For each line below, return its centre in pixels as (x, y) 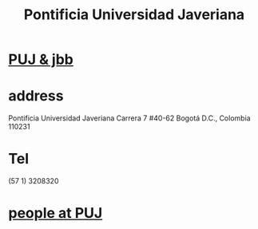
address (36, 96)
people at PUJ (56, 213)
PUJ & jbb (41, 59)
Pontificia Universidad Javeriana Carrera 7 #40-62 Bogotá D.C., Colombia (129, 118)
